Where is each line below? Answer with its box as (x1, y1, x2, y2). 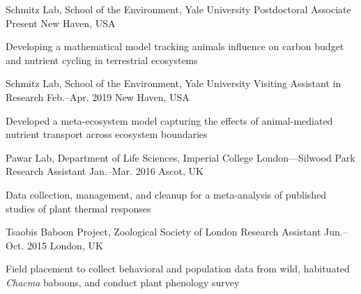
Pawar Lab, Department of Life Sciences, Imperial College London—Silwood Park (6, 150, 355, 164)
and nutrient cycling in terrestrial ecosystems (6, 52, 198, 67)
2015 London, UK (27, 238, 103, 252)
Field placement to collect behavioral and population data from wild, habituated (6, 261, 350, 276)
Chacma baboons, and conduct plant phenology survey (6, 274, 240, 289)
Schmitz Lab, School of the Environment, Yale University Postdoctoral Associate (6, 2, 351, 16)
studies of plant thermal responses (6, 201, 151, 215)
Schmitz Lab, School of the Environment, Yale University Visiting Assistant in (6, 76, 341, 91)
